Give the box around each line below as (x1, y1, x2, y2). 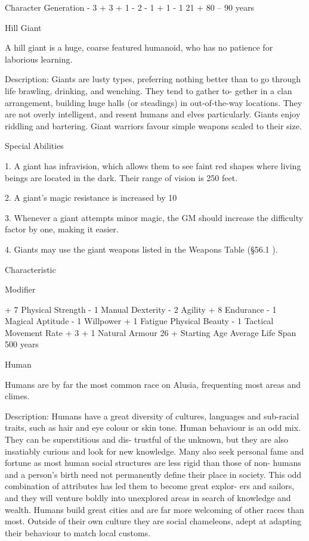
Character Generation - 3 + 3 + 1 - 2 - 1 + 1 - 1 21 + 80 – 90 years (5, 1, 254, 13)
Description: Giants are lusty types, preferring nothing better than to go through (5, 73, 301, 85)
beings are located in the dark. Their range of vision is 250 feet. (5, 171, 238, 184)
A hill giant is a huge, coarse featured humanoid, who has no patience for (5, 41, 273, 54)
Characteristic (5, 263, 56, 275)
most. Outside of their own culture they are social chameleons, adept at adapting (5, 515, 302, 527)
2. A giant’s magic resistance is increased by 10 (5, 191, 177, 204)
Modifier (5, 283, 36, 296)
